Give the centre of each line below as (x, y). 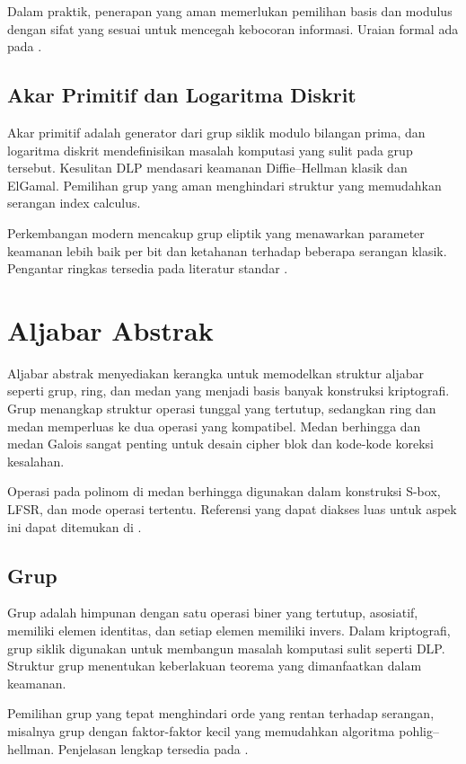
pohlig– (419, 730)
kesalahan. (36, 461)
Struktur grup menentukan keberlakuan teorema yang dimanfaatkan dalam (215, 666)
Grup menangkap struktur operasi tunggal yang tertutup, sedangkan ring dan (222, 409)
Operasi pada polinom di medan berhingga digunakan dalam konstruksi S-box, (224, 491)
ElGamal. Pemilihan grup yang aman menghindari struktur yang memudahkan (224, 185)
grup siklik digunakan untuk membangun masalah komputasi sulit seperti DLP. (226, 648)
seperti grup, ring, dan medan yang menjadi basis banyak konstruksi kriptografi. (229, 391)
